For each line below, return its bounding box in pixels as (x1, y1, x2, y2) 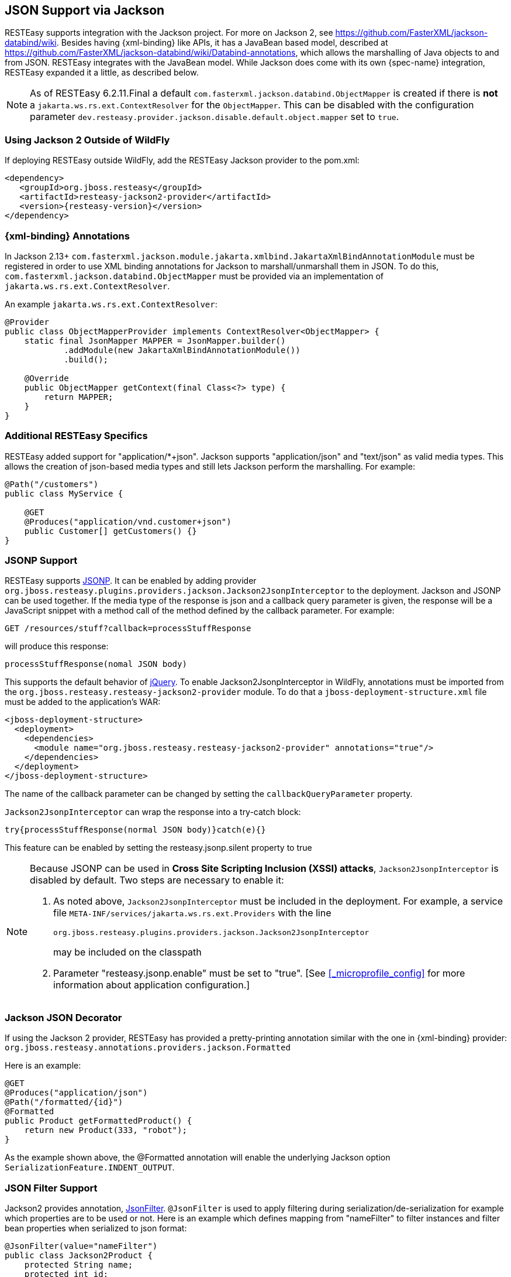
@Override (24, 373, 69, 383)
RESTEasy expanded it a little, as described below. (5, 67, 199, 78)
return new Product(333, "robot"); (24, 1125, 187, 1135)
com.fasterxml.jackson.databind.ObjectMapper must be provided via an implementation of (5, 271, 384, 281)
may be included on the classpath (53, 946, 202, 958)
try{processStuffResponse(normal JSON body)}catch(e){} (5, 825, 266, 835)
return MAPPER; (44, 392, 113, 402)
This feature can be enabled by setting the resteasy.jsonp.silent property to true (5, 843, 312, 853)
